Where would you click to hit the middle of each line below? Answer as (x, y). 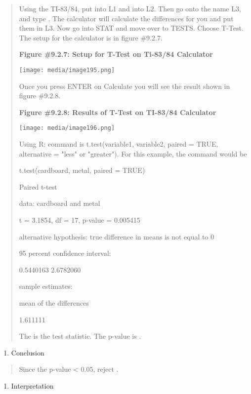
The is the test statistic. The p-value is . (80, 336)
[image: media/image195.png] (67, 70)
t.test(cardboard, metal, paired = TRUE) (82, 170)
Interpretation (32, 385)
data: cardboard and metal (60, 203)
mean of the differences (54, 303)
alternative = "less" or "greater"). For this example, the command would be (133, 153)
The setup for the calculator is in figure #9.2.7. (91, 37)
